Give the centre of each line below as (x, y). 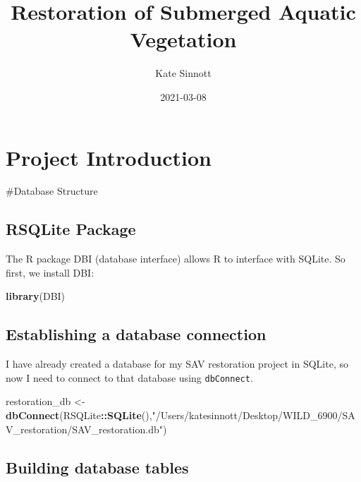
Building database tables (97, 467)
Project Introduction (109, 157)
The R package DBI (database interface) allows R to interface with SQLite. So (176, 259)
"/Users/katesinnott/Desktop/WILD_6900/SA (253, 415)
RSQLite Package (71, 229)
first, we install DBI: (50, 272)
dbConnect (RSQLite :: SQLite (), (79, 415)
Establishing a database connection (136, 334)
